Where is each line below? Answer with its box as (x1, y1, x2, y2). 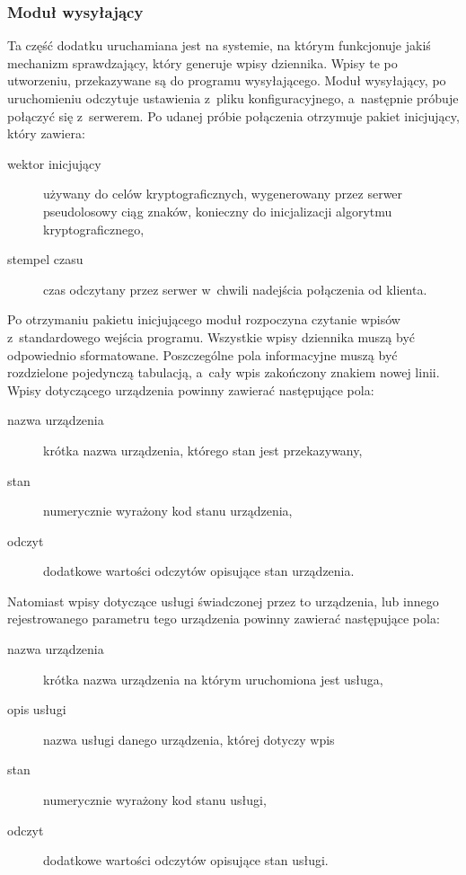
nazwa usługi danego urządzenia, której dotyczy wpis (43, 729, 335, 748)
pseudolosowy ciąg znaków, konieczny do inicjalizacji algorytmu (43, 201, 392, 220)
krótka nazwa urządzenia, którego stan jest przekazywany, (43, 440, 363, 459)
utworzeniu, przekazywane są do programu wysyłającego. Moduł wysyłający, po (7, 71, 446, 90)
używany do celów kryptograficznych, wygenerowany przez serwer (43, 184, 403, 203)
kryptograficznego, (43, 219, 145, 238)
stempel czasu (7, 250, 84, 269)
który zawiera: (7, 124, 85, 143)
